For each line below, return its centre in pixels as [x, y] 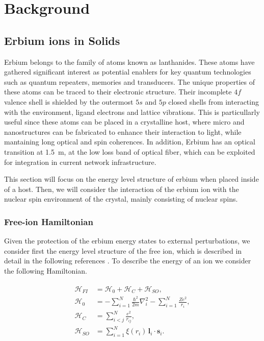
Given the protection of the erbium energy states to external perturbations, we [127, 241]
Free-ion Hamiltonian [49, 221]
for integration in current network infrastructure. [80, 162]
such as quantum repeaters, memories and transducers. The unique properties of [129, 81]
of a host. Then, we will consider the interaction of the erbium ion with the [122, 189]
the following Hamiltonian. [46, 270]
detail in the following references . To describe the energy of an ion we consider [128, 261]
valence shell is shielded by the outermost [69, 101]
